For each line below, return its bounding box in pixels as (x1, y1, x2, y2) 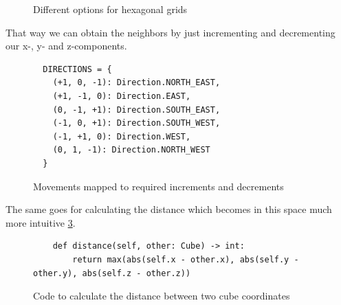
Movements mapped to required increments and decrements (33, 179, 284, 193)
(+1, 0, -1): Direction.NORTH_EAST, (52, 78, 221, 88)
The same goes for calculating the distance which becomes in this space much (5, 202, 332, 216)
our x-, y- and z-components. (5, 38, 127, 53)
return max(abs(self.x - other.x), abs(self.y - (72, 254, 299, 264)
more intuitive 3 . (5, 215, 76, 229)
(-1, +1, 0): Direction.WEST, (52, 131, 191, 142)
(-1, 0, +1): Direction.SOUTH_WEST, (52, 118, 221, 128)
